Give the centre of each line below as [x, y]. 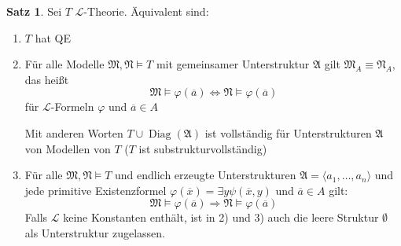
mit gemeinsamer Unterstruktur [233, 64]
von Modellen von [68, 148]
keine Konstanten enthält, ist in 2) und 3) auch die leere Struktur [221, 217]
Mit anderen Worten [74, 132]
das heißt [47, 79]
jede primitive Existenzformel [96, 190]
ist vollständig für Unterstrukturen [288, 132]
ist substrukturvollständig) [203, 148]
